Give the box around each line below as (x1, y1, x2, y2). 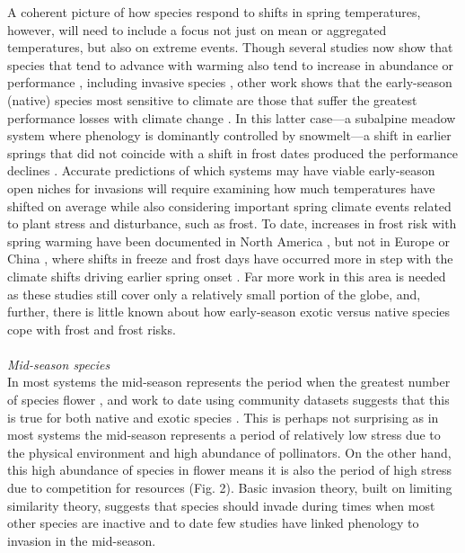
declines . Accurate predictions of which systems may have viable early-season (7, 161, 435, 180)
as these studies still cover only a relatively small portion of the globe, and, (7, 284, 421, 303)
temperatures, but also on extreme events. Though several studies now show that (7, 38, 453, 57)
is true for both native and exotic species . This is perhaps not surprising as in (7, 407, 439, 426)
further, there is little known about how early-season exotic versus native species (7, 302, 451, 321)
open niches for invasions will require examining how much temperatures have (7, 178, 435, 197)
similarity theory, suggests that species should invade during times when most (7, 495, 435, 514)
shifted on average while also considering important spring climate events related (7, 196, 452, 215)
